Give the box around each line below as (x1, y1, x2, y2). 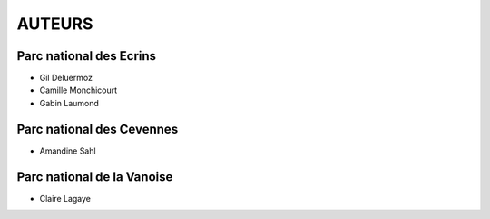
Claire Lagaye (39, 193, 91, 204)
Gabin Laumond (39, 97, 100, 108)
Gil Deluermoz (39, 73, 93, 84)
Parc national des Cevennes (16, 121, 179, 136)
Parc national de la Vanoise (16, 169, 173, 184)
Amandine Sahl (39, 145, 96, 156)
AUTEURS (16, 14, 93, 34)
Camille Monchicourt (39, 85, 118, 95)
